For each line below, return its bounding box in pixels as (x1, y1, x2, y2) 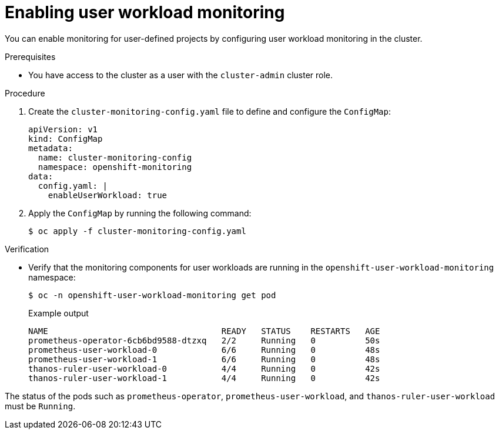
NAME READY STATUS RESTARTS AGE (28, 326, 380, 336)
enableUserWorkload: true (48, 190, 168, 200)
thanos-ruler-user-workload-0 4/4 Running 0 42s (28, 363, 380, 373)
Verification (5, 243, 49, 254)
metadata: (28, 143, 73, 153)
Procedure (5, 88, 45, 98)
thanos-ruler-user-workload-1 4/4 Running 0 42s (28, 373, 380, 383)
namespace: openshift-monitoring (38, 162, 192, 172)
